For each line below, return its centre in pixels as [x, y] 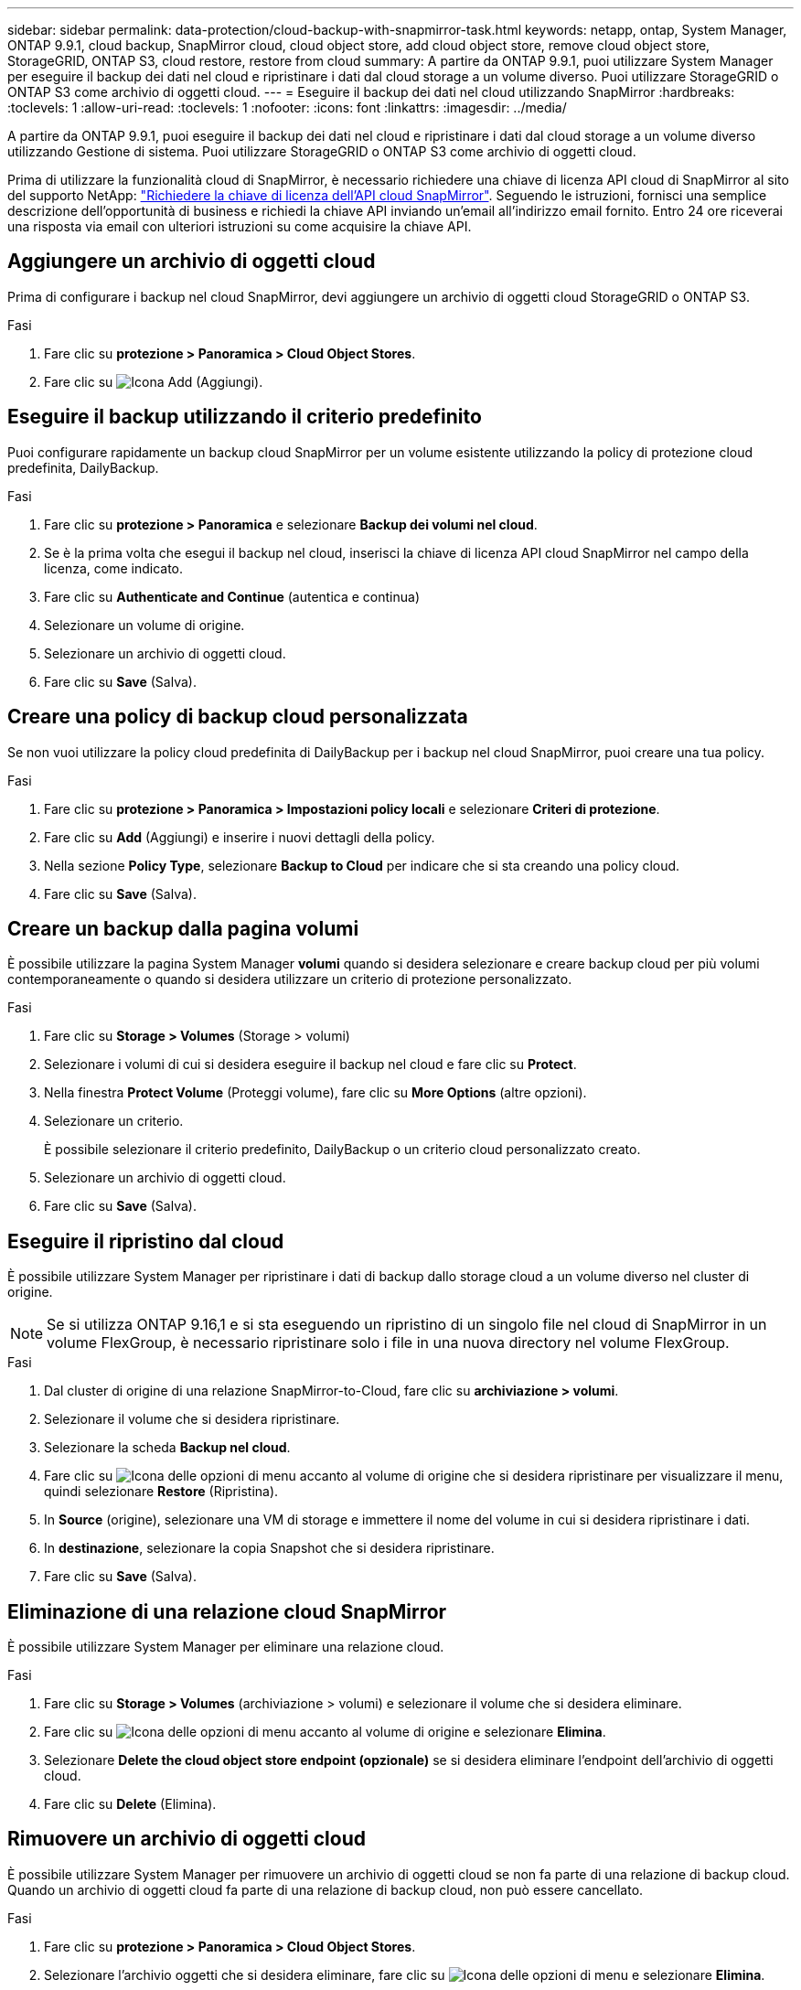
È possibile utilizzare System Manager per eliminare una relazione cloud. [226, 1647]
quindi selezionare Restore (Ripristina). [161, 1492]
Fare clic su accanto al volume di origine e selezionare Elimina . [325, 1732]
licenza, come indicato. [114, 568]
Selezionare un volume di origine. [144, 625]
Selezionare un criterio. [114, 1121]
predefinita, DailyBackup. [83, 467]
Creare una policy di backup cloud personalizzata [238, 717]
